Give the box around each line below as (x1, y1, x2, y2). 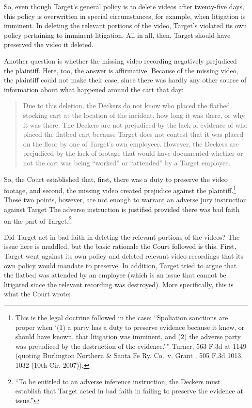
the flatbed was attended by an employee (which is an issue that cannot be (4, 270, 226, 280)
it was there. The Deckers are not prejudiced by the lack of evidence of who (23, 119, 248, 130)
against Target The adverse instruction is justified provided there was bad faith (4, 204, 240, 214)
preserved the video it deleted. (4, 39, 94, 49)
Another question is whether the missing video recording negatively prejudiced (4, 55, 237, 65)
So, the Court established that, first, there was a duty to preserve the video (4, 174, 228, 184)
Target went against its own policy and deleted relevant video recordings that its (4, 250, 243, 261)
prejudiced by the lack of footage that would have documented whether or (23, 148, 243, 158)
